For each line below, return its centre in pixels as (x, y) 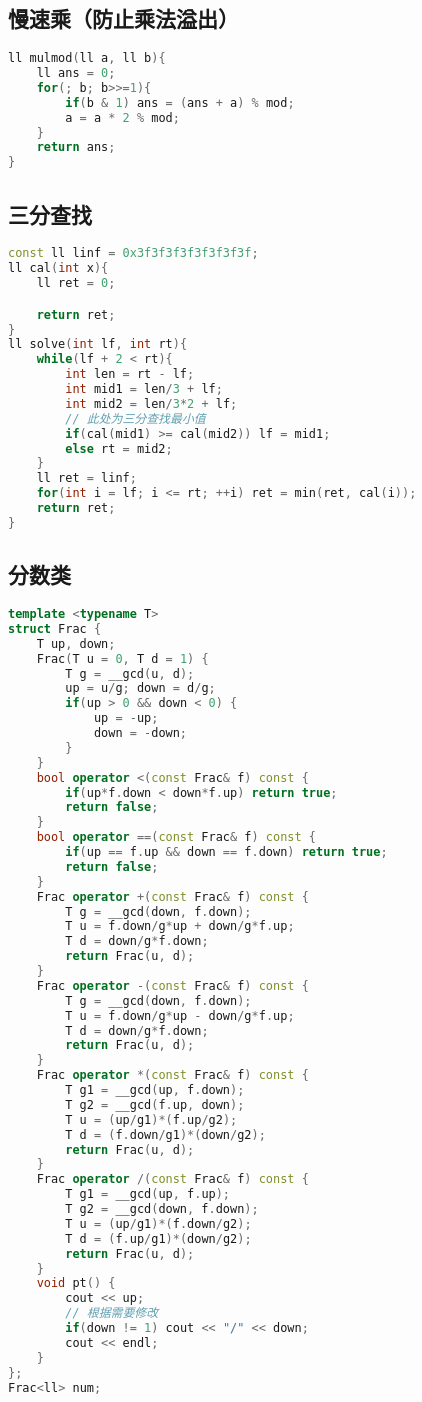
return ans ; (76, 147)
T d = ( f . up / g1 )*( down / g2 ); (158, 1238)
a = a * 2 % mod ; (122, 117)
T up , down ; (76, 643)
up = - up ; (126, 718)
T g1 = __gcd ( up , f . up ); (148, 1194)
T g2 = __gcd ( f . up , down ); (155, 1104)
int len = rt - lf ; (130, 374)
